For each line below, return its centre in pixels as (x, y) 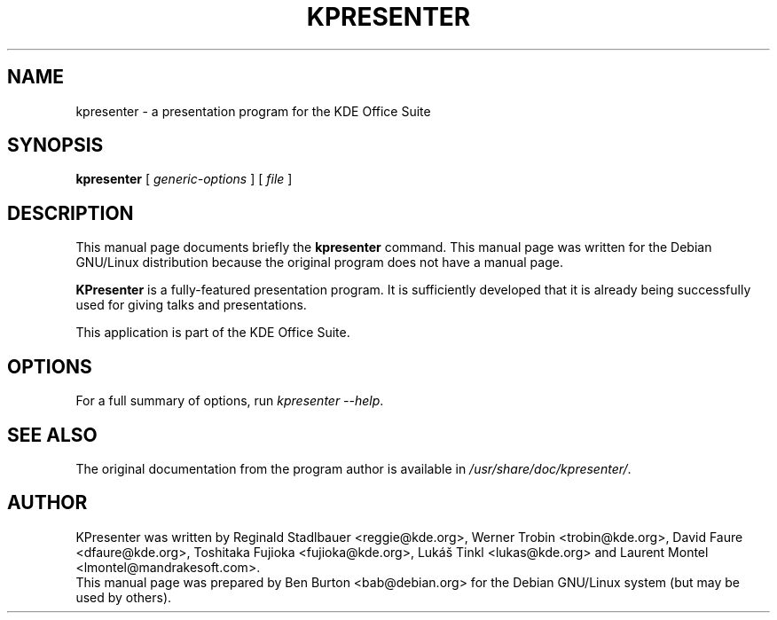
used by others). (124, 597)
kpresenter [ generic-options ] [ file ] (184, 179)
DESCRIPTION (71, 213)
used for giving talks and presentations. (191, 305)
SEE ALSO (52, 435)
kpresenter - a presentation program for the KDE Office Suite (253, 111)
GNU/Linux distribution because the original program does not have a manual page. (319, 263)
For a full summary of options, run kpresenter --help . (230, 401)
